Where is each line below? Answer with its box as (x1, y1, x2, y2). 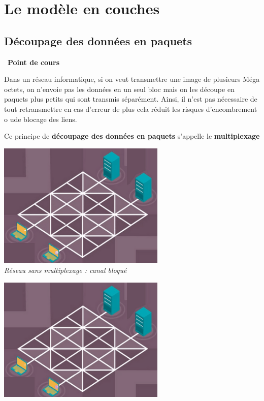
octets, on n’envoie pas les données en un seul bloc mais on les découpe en (4, 83, 235, 94)
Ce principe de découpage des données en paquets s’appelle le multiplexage (4, 131, 260, 141)
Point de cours (8, 56, 60, 67)
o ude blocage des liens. (4, 113, 77, 124)
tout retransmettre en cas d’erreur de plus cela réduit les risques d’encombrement (4, 103, 257, 114)
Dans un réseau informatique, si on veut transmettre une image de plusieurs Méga (4, 74, 260, 84)
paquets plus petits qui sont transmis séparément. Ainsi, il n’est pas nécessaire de (4, 94, 257, 104)
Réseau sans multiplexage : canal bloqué (4, 265, 127, 275)
